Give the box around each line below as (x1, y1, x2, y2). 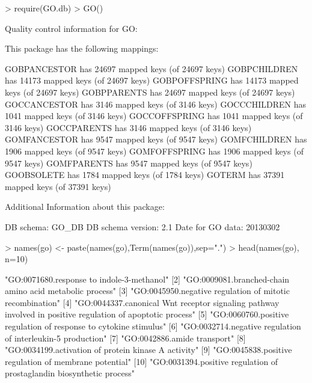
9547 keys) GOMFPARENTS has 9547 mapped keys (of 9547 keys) (5, 156, 252, 169)
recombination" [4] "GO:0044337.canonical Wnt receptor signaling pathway (5, 296, 280, 308)
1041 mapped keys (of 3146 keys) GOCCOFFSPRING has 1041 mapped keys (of (5, 109, 303, 122)
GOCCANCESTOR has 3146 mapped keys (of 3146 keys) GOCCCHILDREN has (5, 97, 306, 110)
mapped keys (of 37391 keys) (5, 180, 111, 192)
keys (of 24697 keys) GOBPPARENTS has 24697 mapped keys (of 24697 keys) (5, 85, 295, 98)
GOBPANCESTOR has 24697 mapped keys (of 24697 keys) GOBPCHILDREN (5, 62, 298, 75)
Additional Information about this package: (5, 200, 165, 213)
